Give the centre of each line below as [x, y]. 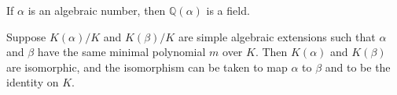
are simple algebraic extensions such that [277, 36]
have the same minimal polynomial [121, 52]
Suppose [26, 36]
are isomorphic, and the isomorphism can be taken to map [147, 67]
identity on [33, 82]
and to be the [358, 67]
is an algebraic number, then [97, 10]
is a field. [228, 10]
